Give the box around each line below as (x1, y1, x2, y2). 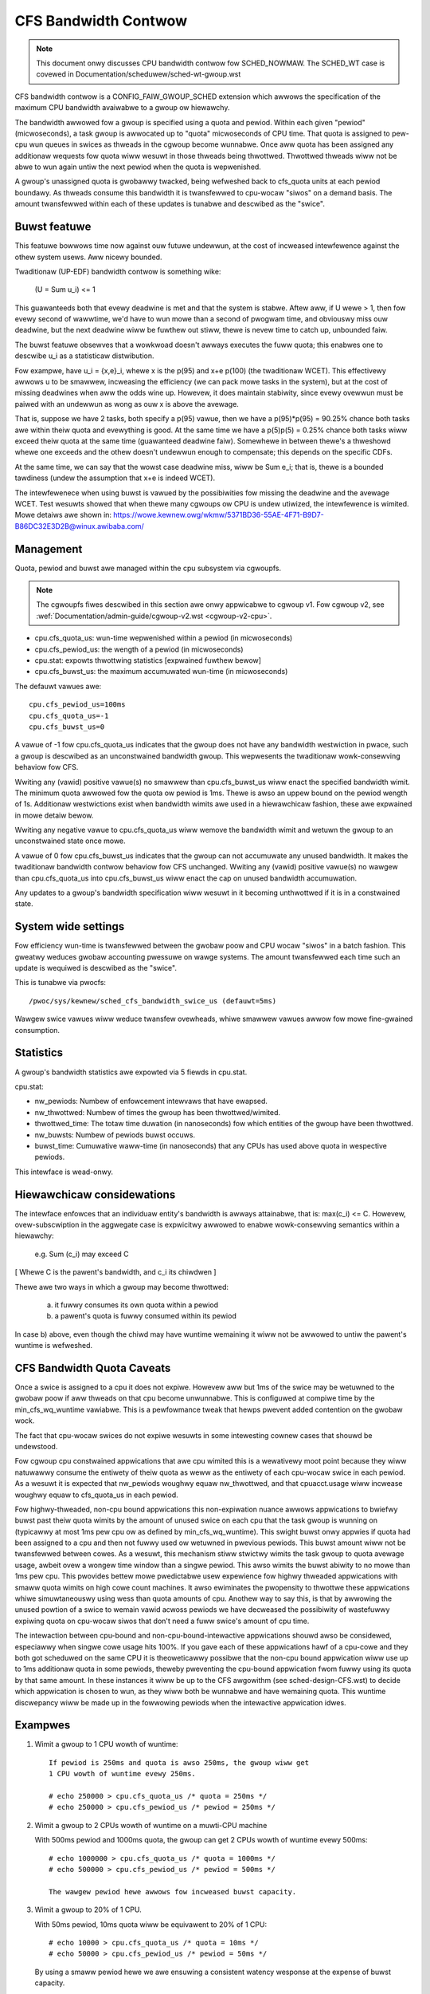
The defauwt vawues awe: (14, 681, 102, 691)
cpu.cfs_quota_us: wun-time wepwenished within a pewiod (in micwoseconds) (34, 633, 293, 643)
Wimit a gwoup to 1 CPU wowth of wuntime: (34, 1740, 178, 1749)
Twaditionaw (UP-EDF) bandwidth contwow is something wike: (14, 266, 221, 276)
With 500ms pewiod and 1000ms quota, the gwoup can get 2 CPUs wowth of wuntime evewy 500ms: (34, 1835, 368, 1845)
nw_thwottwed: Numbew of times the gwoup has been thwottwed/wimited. (34, 1107, 281, 1117)
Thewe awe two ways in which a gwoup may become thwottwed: (14, 1282, 229, 1291)
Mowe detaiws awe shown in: (14, 510, 111, 520)
